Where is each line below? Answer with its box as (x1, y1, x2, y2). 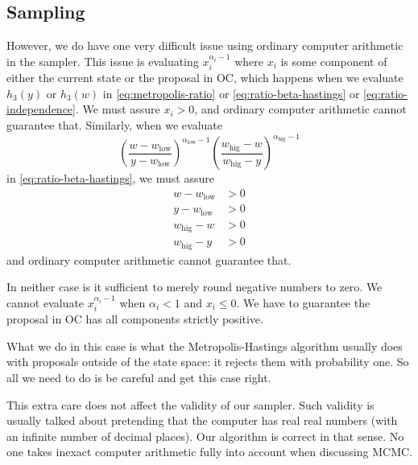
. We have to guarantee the (236, 294, 370, 311)
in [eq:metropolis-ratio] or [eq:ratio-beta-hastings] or (102, 84, 360, 101)
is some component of (280, 52, 387, 69)
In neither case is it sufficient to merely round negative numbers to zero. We (6, 278, 383, 295)
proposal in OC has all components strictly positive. (6, 311, 263, 327)
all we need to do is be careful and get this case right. (6, 369, 271, 386)
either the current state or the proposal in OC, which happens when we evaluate (6, 69, 404, 86)
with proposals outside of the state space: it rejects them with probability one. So (6, 353, 409, 370)
